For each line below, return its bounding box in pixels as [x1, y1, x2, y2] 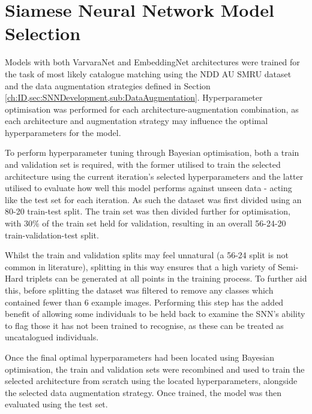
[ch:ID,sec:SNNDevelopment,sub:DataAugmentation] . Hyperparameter [5, 91, 263, 104]
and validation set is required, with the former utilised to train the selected [5, 158, 281, 171]
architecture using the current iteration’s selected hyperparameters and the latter [5, 170, 304, 182]
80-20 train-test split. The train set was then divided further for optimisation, [5, 205, 290, 217]
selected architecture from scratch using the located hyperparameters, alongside [5, 374, 298, 387]
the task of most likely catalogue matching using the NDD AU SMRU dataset [5, 67, 292, 80]
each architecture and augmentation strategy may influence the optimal [5, 114, 268, 127]
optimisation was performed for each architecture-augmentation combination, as [5, 102, 299, 115]
